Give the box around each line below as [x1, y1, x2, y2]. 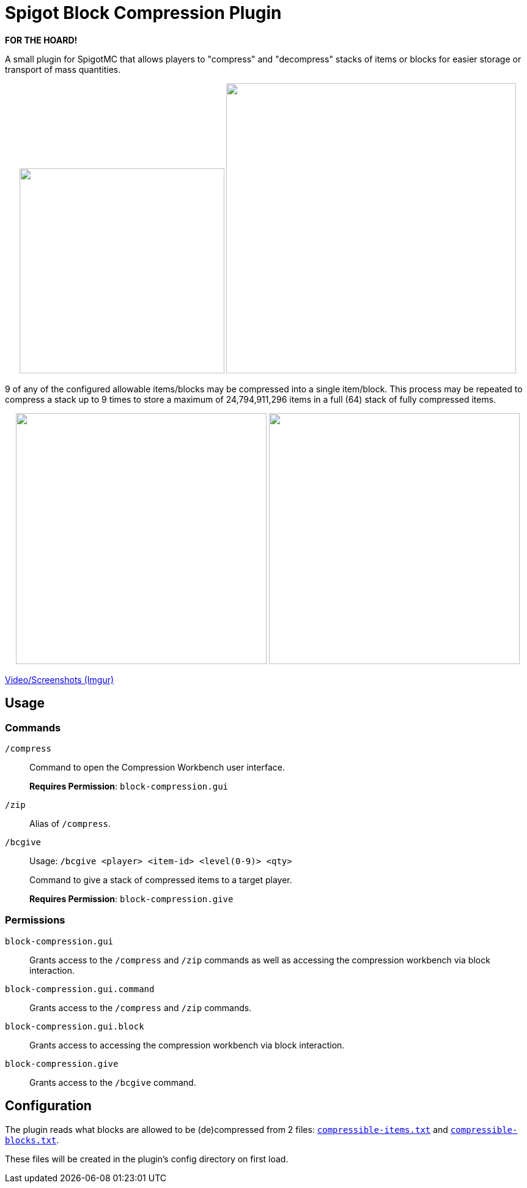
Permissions [5, 914, 65, 927]
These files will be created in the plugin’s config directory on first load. [5, 1153, 289, 1164]
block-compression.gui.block [5, 1021, 144, 1031]
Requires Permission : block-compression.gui [29, 780, 228, 791]
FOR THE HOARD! [5, 34, 78, 45]
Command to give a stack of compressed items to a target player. [29, 874, 292, 885]
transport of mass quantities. [5, 64, 121, 75]
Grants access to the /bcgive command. [29, 1077, 196, 1088]
